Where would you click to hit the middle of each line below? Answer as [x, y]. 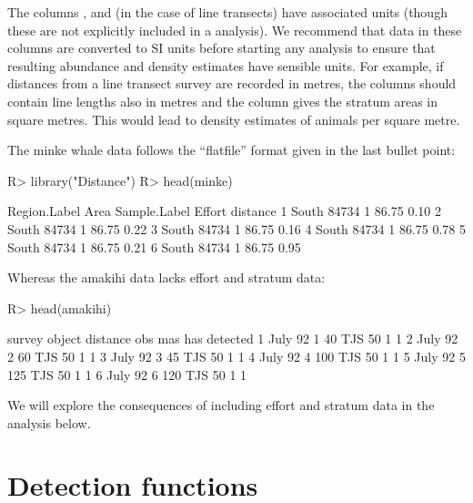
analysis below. [49, 422]
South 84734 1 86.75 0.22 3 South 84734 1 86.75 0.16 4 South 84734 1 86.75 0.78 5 [236, 228]
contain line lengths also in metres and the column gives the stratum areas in [223, 101]
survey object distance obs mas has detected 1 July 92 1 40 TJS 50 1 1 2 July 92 [233, 339]
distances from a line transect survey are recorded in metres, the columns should [232, 83]
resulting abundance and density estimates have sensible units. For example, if [226, 65]
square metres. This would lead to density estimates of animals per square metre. [234, 119]
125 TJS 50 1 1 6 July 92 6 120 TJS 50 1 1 [127, 374]
